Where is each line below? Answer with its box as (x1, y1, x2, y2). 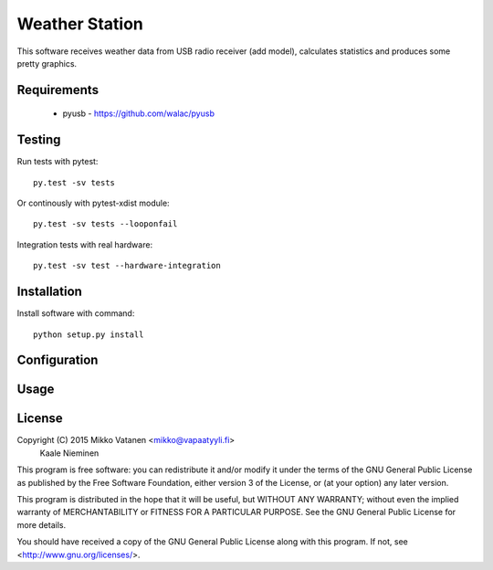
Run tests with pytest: (16, 156, 99, 167)
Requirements (16, 82, 100, 98)
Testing (16, 132, 61, 148)
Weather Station (16, 14, 143, 34)
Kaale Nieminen (39, 448, 100, 459)
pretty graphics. (16, 58, 78, 69)
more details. (16, 519, 67, 530)
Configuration (16, 353, 99, 368)
